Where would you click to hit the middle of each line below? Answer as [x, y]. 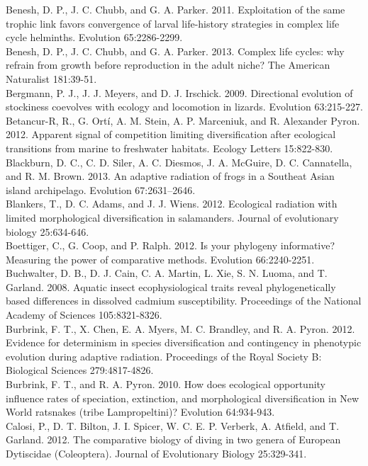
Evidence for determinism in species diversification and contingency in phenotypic [184, 342]
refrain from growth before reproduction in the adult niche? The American [168, 65]
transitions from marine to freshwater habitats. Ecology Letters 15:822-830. [169, 148]
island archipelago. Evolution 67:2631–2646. [101, 189]
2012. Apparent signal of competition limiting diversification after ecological [171, 134]
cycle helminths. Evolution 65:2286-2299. [94, 37]
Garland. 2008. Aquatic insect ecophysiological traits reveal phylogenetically [171, 286]
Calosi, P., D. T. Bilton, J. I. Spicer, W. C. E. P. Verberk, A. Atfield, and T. [173, 425]
